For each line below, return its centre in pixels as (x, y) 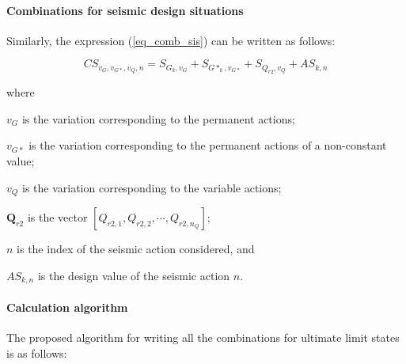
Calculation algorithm (67, 307)
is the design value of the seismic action (134, 275)
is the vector (57, 217)
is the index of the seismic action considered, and (136, 249)
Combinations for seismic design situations (125, 10)
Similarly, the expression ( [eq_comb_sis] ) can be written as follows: (171, 40)
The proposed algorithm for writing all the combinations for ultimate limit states (203, 337)
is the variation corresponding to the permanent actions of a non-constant (208, 145)
